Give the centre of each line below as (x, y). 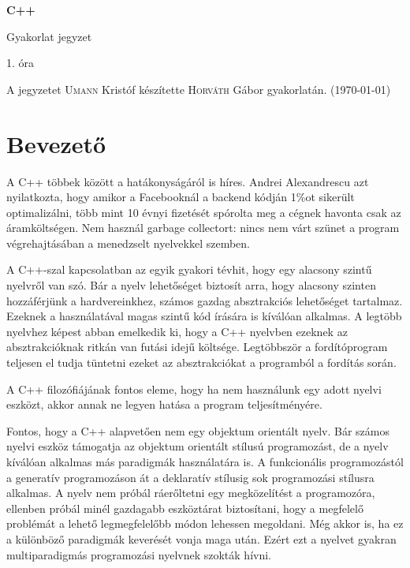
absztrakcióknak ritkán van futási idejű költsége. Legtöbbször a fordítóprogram (197, 347)
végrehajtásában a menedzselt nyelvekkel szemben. (129, 243)
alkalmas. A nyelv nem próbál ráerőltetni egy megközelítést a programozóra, (191, 493)
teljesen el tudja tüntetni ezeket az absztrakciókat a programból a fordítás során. (201, 362)
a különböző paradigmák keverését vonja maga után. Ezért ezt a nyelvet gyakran (201, 538)
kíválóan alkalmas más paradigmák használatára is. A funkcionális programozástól (205, 461)
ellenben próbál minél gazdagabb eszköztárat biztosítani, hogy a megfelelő (185, 508)
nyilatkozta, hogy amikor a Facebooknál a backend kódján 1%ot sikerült (181, 197)
